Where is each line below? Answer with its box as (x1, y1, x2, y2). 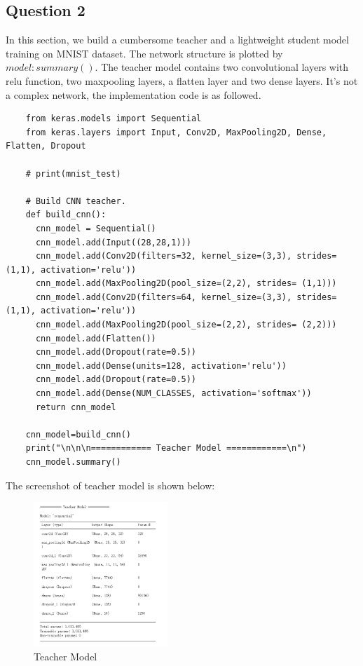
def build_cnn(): (25, 210, 107, 220)
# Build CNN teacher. (25, 196, 126, 206)
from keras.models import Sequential (25, 114, 202, 124)
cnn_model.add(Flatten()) (35, 333, 156, 344)
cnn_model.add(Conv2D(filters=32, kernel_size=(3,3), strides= (35, 251, 337, 261)
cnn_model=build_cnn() (25, 429, 131, 440)
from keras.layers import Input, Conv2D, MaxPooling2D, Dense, (25, 127, 327, 137)
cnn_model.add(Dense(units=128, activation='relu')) (35, 360, 287, 371)
